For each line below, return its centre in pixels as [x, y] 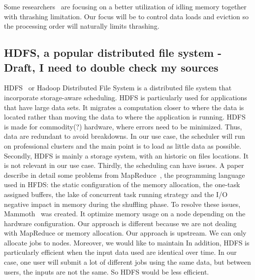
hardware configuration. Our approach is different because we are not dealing [120, 223]
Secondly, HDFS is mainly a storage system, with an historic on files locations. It [126, 155]
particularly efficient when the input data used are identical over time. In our [120, 252]
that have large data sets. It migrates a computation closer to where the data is [124, 107]
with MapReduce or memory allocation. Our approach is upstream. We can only [125, 233]
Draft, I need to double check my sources [111, 67]
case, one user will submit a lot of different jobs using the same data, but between [127, 262]
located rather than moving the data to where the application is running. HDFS [125, 117]
